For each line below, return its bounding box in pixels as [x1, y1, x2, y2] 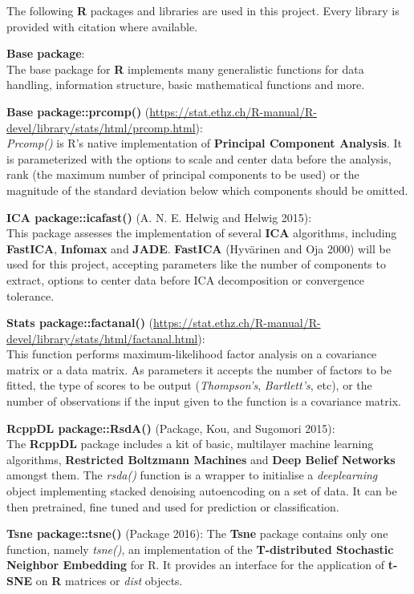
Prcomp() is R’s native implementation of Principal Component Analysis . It [6, 135, 403, 152]
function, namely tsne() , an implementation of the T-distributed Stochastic [6, 540, 394, 557]
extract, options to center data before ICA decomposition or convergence [6, 271, 364, 288]
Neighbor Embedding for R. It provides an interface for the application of [6, 556, 385, 573]
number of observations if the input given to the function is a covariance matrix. [6, 393, 401, 410]
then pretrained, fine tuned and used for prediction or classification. [6, 498, 339, 515]
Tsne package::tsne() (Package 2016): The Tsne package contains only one [6, 525, 388, 542]
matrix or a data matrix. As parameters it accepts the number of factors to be [6, 361, 392, 378]
